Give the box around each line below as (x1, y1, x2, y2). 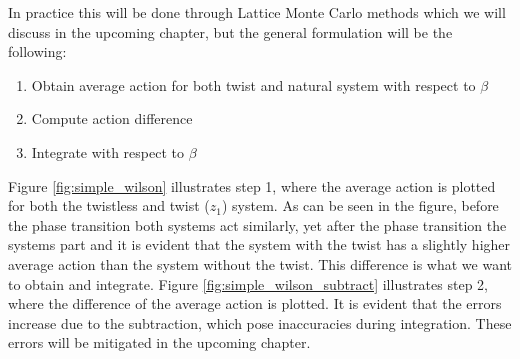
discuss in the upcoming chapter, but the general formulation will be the (8, 21, 453, 42)
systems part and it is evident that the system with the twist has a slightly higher (8, 234, 511, 255)
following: (8, 41, 67, 62)
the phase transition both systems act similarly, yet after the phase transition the (8, 214, 507, 235)
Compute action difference (31, 108, 193, 129)
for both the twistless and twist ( (8, 195, 210, 216)
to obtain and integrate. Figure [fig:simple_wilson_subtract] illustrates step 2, (8, 273, 488, 294)
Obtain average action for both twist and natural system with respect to (31, 74, 476, 95)
